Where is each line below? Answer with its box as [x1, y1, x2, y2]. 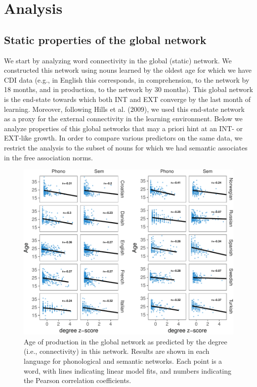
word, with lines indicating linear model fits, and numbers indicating [24, 365, 232, 376]
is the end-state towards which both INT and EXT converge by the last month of [4, 94, 251, 104]
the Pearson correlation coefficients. [24, 375, 131, 386]
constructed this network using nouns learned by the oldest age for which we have [4, 65, 252, 75]
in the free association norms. [4, 152, 93, 162]
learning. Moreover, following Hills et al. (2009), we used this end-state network [4, 103, 245, 114]
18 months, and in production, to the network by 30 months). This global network [4, 84, 253, 95]
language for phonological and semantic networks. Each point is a [24, 356, 222, 366]
